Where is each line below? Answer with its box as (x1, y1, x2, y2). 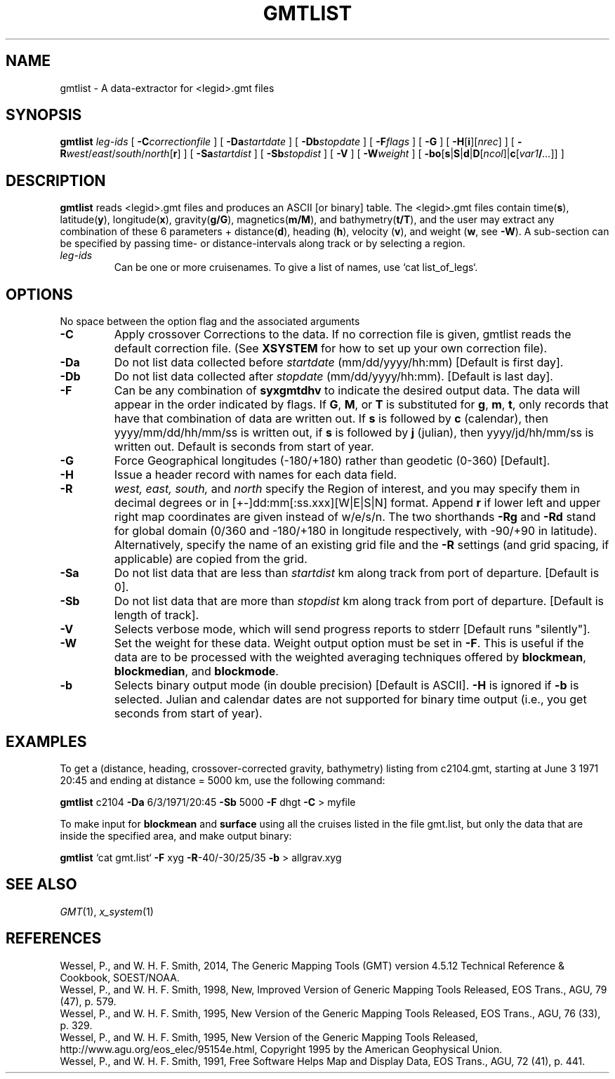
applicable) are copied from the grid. (114, 552, 307, 567)
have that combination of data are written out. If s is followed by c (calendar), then (114, 411, 548, 426)
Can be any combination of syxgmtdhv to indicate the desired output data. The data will (114, 383, 581, 398)
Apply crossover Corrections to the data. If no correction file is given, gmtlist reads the (114, 327, 571, 342)
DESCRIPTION (6, 171, 106, 190)
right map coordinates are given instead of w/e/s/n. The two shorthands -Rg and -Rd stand (114, 510, 596, 524)
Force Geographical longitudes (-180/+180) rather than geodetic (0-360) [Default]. (114, 454, 550, 468)
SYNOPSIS (6, 106, 82, 124)
